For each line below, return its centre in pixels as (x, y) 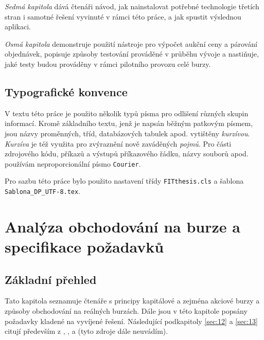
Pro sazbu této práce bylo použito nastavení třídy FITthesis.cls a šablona (124, 181)
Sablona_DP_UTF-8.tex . (43, 191)
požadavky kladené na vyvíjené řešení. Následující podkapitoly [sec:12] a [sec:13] (131, 321)
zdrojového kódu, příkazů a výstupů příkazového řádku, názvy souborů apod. (127, 154)
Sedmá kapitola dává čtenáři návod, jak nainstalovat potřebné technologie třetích (132, 6)
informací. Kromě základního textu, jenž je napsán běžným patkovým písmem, (129, 123)
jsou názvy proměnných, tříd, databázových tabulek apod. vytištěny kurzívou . (127, 133)
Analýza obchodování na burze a (122, 226)
